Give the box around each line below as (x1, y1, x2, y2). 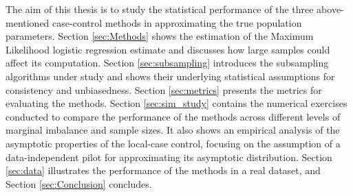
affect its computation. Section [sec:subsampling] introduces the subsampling (6, 56, 329, 70)
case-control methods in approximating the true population (52, 15, 302, 29)
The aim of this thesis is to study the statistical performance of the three (6, 2, 314, 16)
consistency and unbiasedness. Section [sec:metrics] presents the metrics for (6, 82, 322, 97)
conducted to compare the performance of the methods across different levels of (6, 109, 341, 123)
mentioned (6, 15, 50, 29)
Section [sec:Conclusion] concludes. (6, 176, 152, 191)
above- (317, 2, 344, 16)
